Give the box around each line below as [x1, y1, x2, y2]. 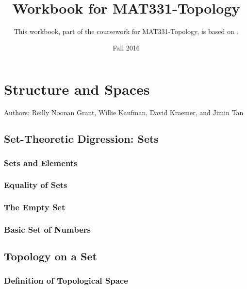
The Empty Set [4, 201, 66, 213]
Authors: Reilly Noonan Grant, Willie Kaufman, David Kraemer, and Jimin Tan [4, 107, 244, 118]
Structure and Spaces [4, 79, 150, 99]
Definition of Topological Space [4, 274, 128, 286]
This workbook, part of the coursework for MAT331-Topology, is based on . [14, 26, 239, 36]
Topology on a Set [4, 249, 97, 264]
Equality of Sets [4, 179, 67, 191]
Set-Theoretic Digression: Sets [4, 131, 159, 146]
